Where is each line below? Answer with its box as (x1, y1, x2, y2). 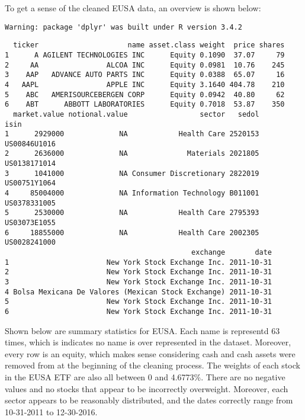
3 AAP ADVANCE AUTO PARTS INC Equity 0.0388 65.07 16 (5, 70, 285, 79)
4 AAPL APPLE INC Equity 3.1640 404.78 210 (5, 80, 285, 89)
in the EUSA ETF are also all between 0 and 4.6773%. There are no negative (5, 371, 285, 383)
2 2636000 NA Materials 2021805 (5, 149, 259, 158)
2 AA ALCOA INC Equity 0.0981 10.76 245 (5, 60, 285, 69)
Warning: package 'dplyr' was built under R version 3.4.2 (5, 23, 242, 31)
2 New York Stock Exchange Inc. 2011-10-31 (5, 268, 272, 277)
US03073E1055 (5, 219, 56, 227)
